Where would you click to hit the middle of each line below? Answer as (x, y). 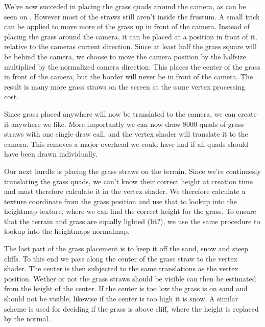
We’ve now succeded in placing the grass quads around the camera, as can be (125, 6)
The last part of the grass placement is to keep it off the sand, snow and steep (126, 248)
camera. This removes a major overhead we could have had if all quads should (126, 144)
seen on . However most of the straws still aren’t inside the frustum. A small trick (132, 16)
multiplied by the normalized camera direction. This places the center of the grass (132, 66)
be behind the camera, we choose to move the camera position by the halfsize (125, 56)
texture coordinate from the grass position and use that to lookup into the (121, 201)
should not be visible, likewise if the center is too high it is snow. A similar (121, 299)
